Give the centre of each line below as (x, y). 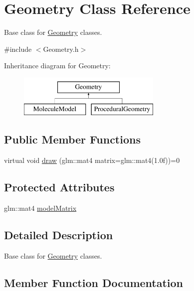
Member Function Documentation (94, 282)
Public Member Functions (72, 139)
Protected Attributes (59, 187)
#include (18, 49)
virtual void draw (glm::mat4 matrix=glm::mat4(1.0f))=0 (92, 160)
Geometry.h (61, 49)
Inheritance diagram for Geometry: (57, 66)
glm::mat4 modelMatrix (40, 208)
